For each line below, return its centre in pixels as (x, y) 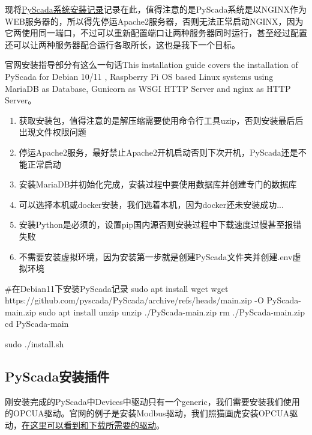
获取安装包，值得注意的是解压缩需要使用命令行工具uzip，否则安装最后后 (161, 120)
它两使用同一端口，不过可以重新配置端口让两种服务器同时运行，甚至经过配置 (156, 33)
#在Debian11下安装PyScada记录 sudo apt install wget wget (117, 288)
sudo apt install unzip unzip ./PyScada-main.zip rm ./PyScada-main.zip (172, 312)
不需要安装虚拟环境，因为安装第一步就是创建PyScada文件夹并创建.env (156, 256)
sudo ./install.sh (34, 344)
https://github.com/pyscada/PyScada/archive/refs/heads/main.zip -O (134, 300)
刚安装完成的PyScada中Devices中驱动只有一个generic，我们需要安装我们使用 (152, 401)
